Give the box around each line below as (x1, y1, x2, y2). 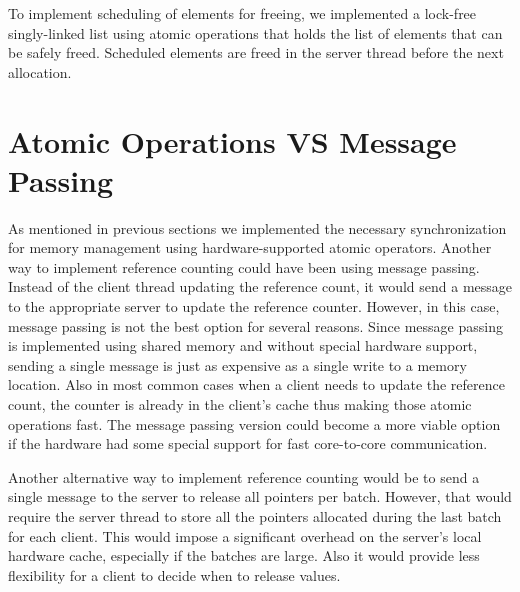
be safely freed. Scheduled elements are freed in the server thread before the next (8, 42, 504, 63)
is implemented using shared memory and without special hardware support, (8, 335, 478, 356)
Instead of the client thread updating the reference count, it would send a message (8, 276, 513, 297)
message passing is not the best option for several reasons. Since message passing (8, 315, 503, 336)
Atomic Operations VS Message (8, 120, 457, 161)
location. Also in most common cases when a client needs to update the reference (8, 374, 505, 395)
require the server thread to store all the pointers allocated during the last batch (8, 506, 502, 526)
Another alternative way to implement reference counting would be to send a (8, 466, 480, 487)
